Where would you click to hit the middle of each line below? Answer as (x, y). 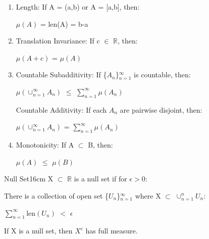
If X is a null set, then (38, 231)
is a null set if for (100, 179)
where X (148, 195)
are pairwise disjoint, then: (161, 109)
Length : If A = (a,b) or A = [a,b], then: (78, 7)
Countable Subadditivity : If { (61, 75)
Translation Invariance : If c (58, 41)
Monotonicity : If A (45, 145)
